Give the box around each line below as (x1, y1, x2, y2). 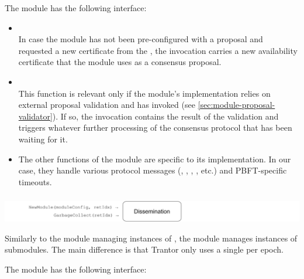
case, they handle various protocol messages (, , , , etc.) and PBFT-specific (18, 164, 287, 176)
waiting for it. (18, 132, 68, 145)
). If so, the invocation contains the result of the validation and (52, 110, 279, 122)
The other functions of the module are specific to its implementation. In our (18, 152, 291, 165)
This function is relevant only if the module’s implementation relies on (18, 87, 271, 99)
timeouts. (18, 175, 52, 188)
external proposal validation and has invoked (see (18, 98, 195, 111)
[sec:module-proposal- (198, 98, 275, 111)
